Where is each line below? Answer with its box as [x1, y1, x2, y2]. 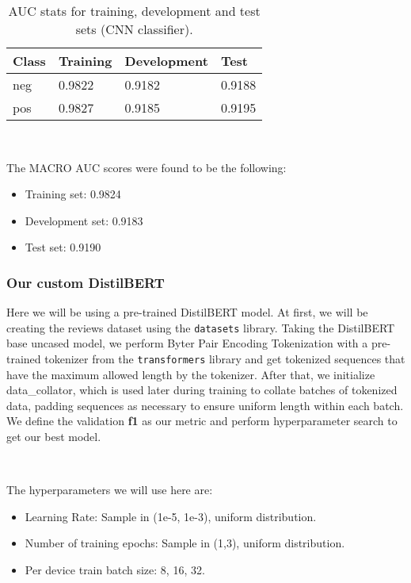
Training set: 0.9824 [25, 186, 121, 202]
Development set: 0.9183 [25, 212, 143, 228]
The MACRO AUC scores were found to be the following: [6, 159, 287, 175]
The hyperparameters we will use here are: [6, 481, 213, 498]
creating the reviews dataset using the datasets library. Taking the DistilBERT [6, 319, 395, 336]
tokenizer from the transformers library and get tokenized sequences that [44, 351, 405, 367]
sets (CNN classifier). [75, 20, 193, 38]
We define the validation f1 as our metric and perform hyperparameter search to [6, 412, 398, 429]
